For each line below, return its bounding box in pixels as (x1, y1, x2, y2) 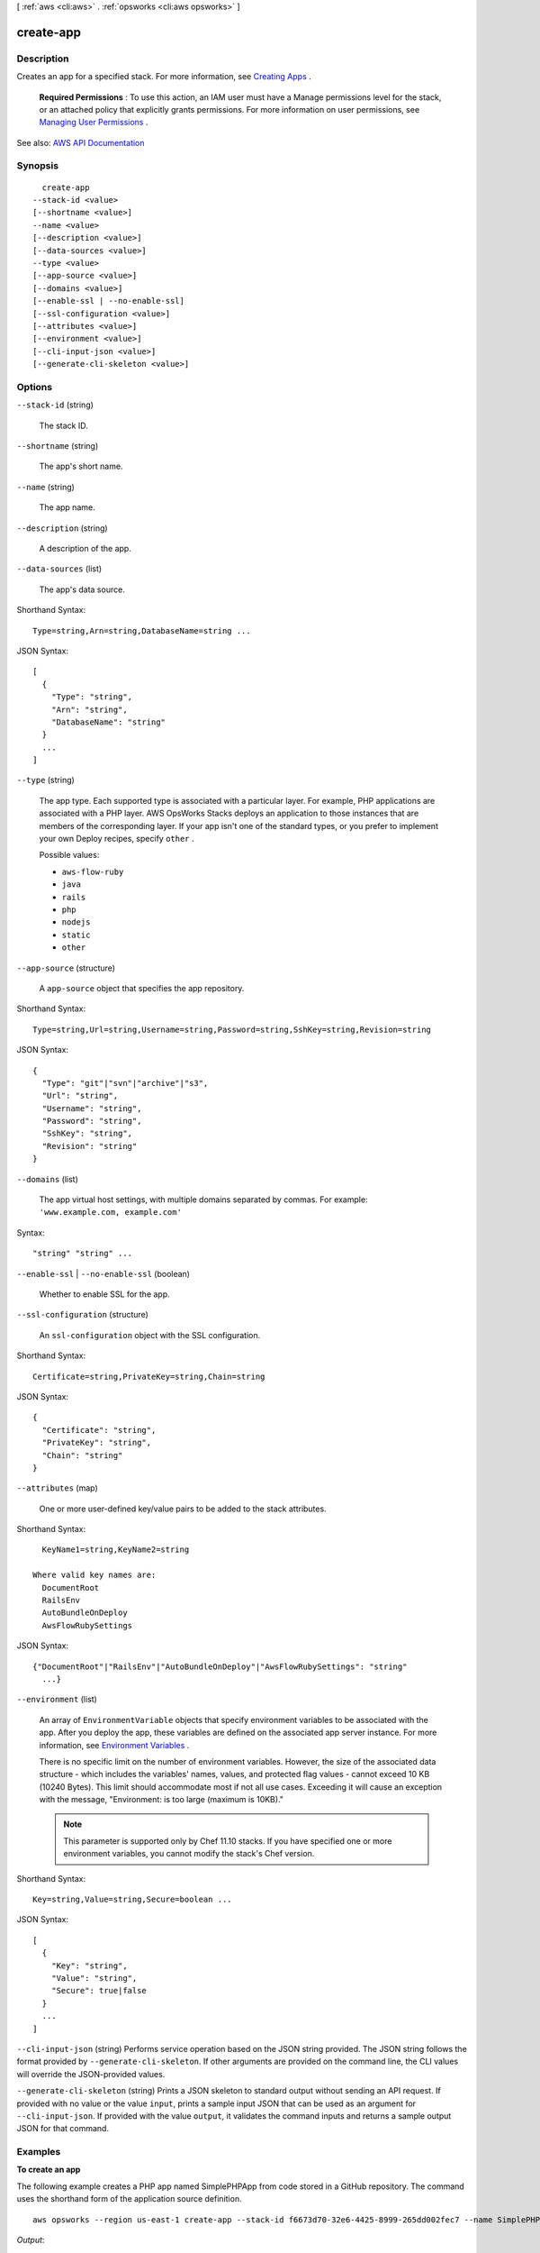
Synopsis (16, 160, 58, 172)
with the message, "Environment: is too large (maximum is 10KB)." (39, 1794, 283, 1805)
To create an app (16, 2164, 81, 2175)
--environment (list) (16, 1694, 98, 1705)
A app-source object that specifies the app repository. (39, 982, 245, 993)
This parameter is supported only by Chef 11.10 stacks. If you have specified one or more (63, 1835, 392, 1847)
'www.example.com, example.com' (39, 1208, 182, 1218)
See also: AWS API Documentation (16, 137, 145, 148)
